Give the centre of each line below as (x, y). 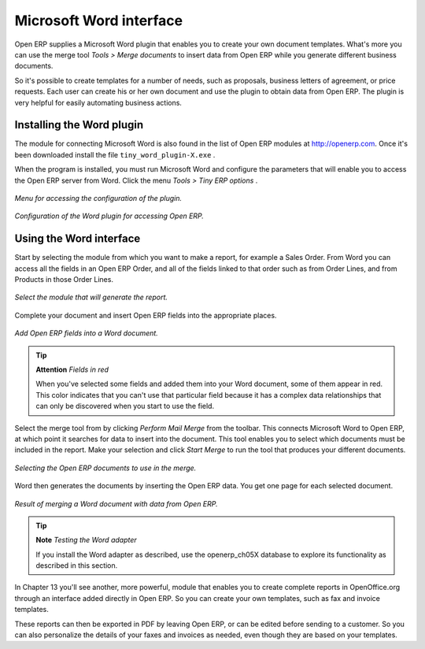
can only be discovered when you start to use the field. (125, 406)
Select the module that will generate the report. (91, 297)
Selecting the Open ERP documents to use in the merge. (105, 468)
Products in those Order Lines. (64, 280)
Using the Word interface (78, 239)
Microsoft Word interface (99, 20)
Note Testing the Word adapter (86, 540)
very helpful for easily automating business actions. (98, 102)
